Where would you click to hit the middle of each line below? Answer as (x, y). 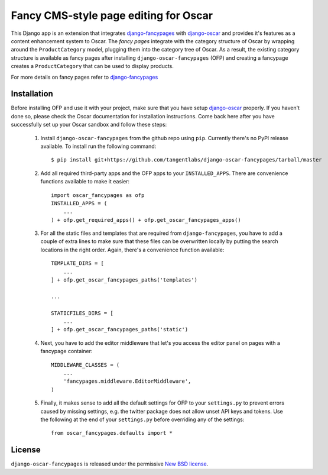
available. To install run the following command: (98, 146)
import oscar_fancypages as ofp (98, 195)
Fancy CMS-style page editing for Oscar (112, 15)
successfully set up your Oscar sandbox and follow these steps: (89, 125)
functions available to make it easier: (85, 182)
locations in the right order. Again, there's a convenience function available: (132, 250)
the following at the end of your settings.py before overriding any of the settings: (142, 419)
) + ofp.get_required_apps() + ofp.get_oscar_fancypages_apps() (146, 220)
